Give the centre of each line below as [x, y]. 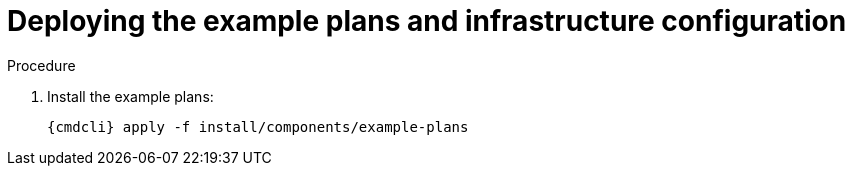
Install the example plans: [130, 96]
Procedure [41, 65]
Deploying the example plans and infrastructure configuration [427, 21]
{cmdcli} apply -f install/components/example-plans [258, 126]
